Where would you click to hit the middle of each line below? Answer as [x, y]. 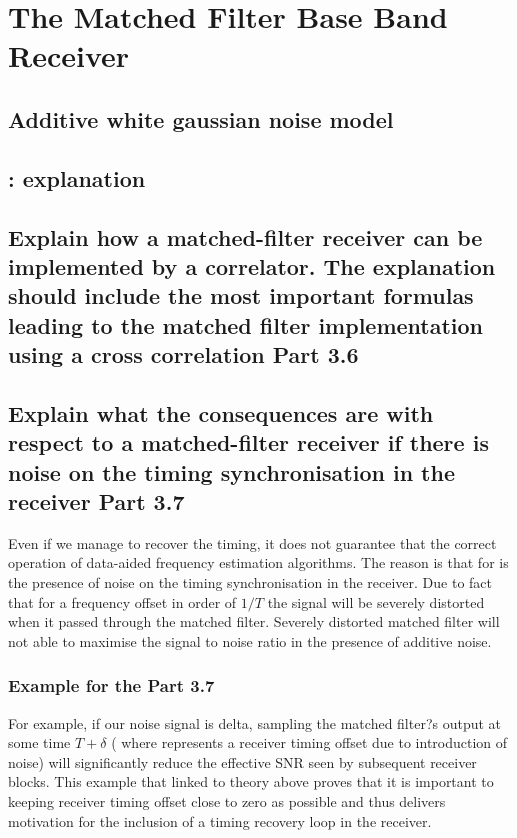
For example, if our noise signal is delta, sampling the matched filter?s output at [255, 722]
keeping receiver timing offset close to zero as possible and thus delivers [227, 801]
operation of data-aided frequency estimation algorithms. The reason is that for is [258, 562]
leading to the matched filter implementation [246, 324]
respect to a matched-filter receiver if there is [248, 442]
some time [39, 742]
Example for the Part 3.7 [111, 685]
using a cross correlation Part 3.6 [183, 354]
